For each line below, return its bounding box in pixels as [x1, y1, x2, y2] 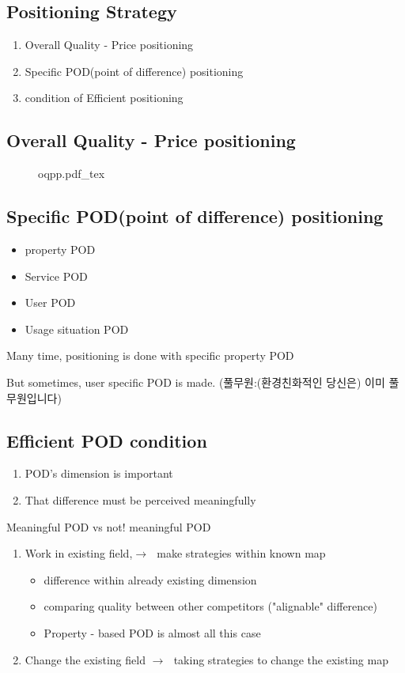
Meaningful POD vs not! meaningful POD [6, 518, 211, 535]
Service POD [25, 267, 88, 284]
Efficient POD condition [6, 428, 207, 452]
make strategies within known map [157, 545, 326, 561]
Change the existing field [25, 651, 146, 667]
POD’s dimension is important [25, 465, 173, 482]
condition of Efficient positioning [25, 89, 184, 106]
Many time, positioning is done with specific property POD [6, 347, 294, 364]
